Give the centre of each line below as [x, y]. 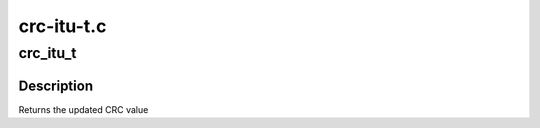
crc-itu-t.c [62, 26]
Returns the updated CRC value [83, 109]
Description [56, 85]
